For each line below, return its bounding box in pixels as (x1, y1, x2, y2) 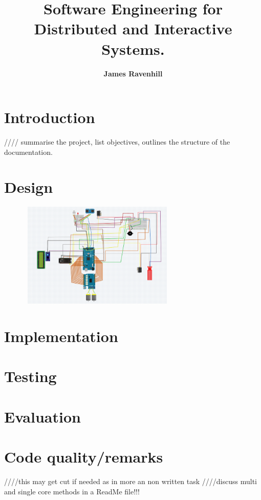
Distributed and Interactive (34, 18, 232, 39)
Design (4, 176, 53, 197)
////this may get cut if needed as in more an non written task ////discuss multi (4, 476, 257, 487)
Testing (4, 366, 57, 387)
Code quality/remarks (4, 446, 163, 467)
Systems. (101, 38, 165, 59)
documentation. (4, 146, 53, 157)
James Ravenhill (103, 68, 163, 78)
